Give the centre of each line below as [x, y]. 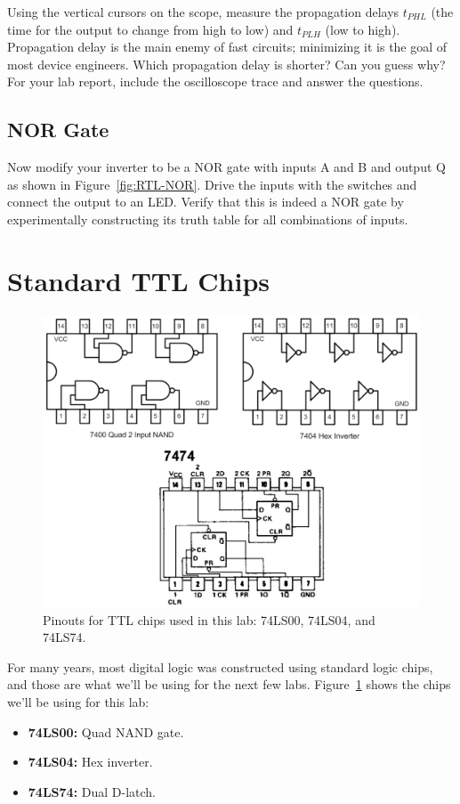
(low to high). [363, 29]
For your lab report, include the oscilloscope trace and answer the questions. [215, 81]
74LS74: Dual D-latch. [92, 791]
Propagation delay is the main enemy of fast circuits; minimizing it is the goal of [227, 47]
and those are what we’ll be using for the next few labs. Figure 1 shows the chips [229, 684]
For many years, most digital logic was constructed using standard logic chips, [220, 666]
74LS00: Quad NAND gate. [106, 731]
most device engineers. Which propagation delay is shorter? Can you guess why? [226, 64]
